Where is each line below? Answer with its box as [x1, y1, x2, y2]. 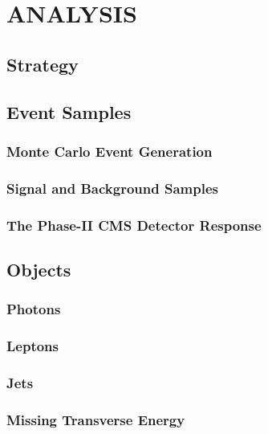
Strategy [6, 51, 79, 76]
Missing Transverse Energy [6, 409, 185, 429]
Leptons [6, 336, 59, 356]
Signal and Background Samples [6, 178, 218, 198]
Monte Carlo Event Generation [6, 141, 213, 161]
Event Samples [6, 99, 132, 124]
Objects [6, 256, 71, 281]
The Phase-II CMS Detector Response [6, 215, 262, 235]
